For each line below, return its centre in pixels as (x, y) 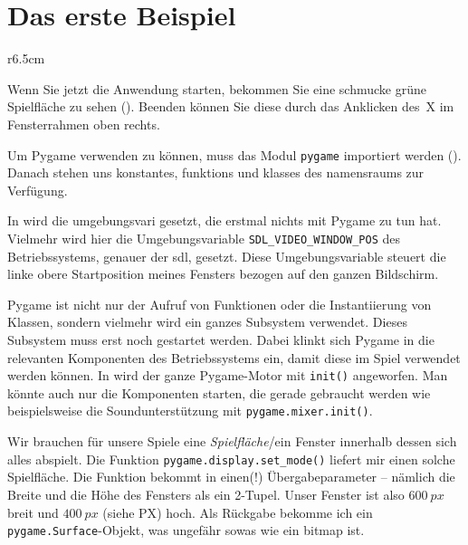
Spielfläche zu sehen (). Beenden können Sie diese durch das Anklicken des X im (231, 106)
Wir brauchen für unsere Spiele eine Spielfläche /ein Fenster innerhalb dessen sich (232, 441)
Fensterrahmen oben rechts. (84, 124)
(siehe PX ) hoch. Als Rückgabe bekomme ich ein (238, 512)
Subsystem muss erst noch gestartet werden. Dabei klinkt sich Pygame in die (221, 339)
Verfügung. (38, 190)
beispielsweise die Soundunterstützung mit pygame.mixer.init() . (190, 411)
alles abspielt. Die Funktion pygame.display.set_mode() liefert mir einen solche (231, 459)
